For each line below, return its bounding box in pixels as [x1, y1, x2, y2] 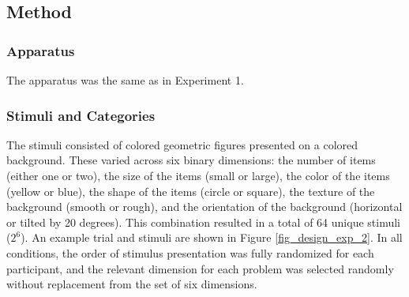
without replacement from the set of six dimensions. [6, 276, 257, 292]
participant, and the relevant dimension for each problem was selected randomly [6, 260, 394, 276]
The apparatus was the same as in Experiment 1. [6, 72, 244, 88]
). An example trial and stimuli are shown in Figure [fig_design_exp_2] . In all [21, 229, 403, 246]
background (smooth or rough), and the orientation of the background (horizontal [6, 198, 403, 215]
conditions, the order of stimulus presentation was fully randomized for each [6, 244, 374, 261]
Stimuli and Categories [6, 105, 156, 125]
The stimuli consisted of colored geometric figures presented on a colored [6, 136, 358, 152]
